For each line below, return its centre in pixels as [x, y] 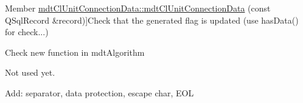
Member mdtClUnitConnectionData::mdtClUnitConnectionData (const [138, 8]
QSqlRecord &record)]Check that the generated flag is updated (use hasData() [152, 20]
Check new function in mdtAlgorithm [75, 52]
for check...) [27, 32]
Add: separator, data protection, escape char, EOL [99, 92]
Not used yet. [30, 72]
